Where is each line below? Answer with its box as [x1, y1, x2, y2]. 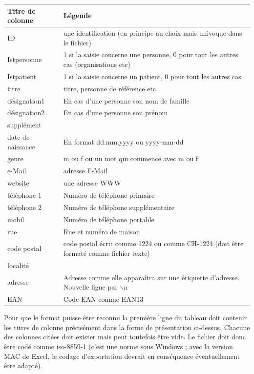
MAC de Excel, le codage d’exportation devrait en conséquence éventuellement [4, 351, 240, 361]
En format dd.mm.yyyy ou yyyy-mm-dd [63, 136, 184, 146]
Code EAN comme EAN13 [63, 294, 144, 304]
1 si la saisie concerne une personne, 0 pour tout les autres [63, 49, 238, 60]
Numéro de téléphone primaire [63, 190, 155, 200]
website [7, 178, 29, 188]
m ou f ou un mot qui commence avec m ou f [63, 153, 198, 164]
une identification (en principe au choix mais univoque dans [63, 27, 242, 38]
